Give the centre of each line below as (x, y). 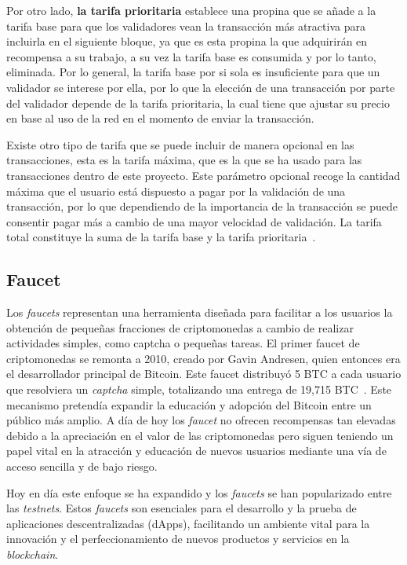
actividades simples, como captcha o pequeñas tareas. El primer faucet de (183, 343)
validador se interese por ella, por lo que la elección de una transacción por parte (201, 87)
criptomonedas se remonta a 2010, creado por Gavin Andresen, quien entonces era (203, 358)
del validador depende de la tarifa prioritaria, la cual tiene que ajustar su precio (198, 103)
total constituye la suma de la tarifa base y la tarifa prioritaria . (161, 237)
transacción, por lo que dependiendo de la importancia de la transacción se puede (202, 206)
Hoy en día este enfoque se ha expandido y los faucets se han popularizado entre (199, 492)
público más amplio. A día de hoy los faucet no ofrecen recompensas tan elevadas (201, 420)
